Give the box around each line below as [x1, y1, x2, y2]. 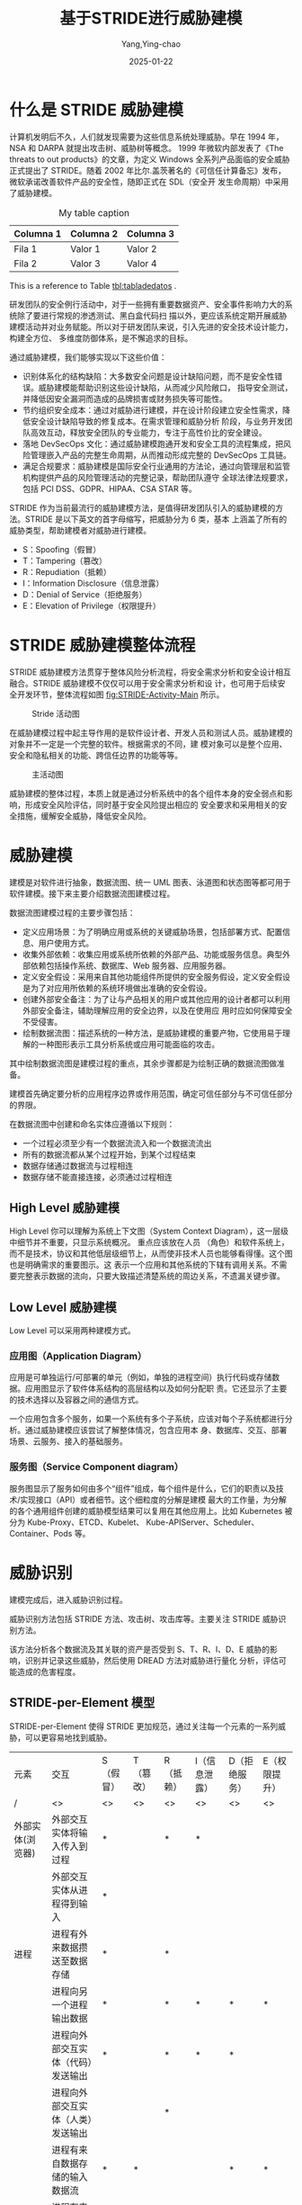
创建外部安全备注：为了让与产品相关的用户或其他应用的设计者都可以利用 [22, 993, 290, 1004]
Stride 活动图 [31, 708, 81, 719]
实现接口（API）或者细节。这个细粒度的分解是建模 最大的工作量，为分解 [20, 1494, 288, 1505]
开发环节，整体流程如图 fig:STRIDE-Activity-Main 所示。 [16, 689, 225, 700]
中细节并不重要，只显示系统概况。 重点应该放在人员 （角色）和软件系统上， [9, 1237, 289, 1248]
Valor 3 [70, 257, 101, 270]
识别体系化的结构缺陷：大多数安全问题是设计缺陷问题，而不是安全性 [22, 371, 275, 381]
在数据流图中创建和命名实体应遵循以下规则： [9, 1118, 175, 1129]
